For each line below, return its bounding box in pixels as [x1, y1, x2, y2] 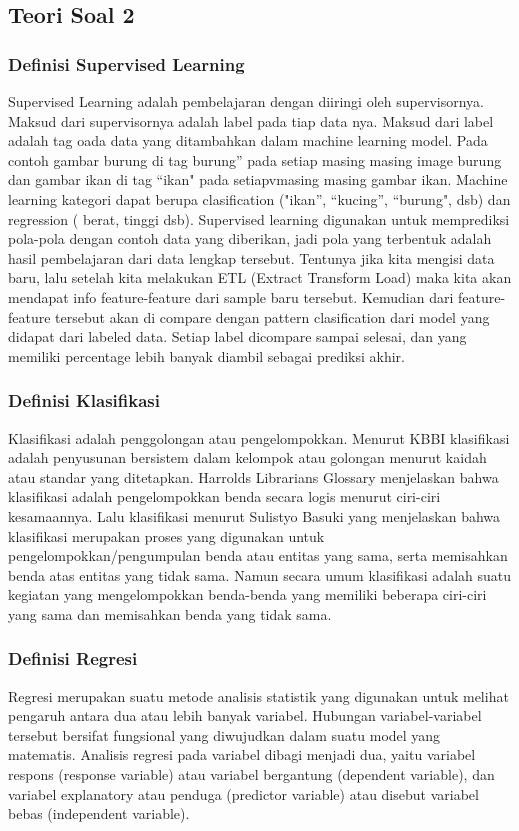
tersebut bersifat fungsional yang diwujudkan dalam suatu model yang [8, 724, 441, 745]
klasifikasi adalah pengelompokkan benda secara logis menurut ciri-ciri [8, 486, 441, 507]
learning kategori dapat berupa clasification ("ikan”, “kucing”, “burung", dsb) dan [8, 188, 511, 209]
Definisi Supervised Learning [8, 51, 245, 76]
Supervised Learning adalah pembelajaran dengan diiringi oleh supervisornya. [8, 91, 484, 111]
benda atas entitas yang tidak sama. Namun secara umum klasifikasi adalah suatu [8, 564, 512, 585]
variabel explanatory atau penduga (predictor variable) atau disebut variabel [8, 783, 479, 804]
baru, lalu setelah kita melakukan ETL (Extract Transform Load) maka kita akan [8, 267, 512, 288]
